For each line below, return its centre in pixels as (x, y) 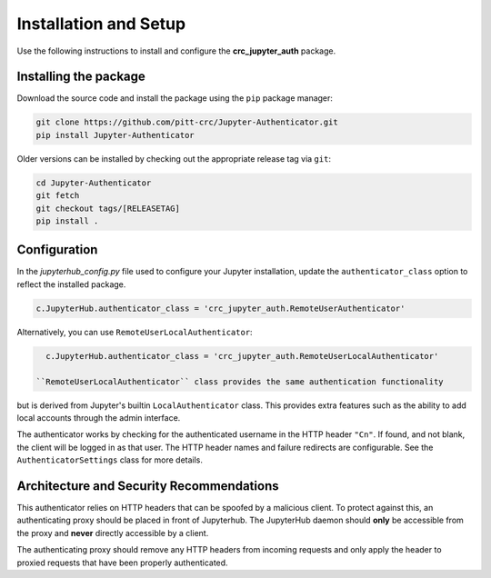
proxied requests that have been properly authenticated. (122, 563)
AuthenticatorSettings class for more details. (110, 460)
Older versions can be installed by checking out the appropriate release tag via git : (174, 158)
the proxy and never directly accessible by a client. (113, 533)
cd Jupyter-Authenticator (94, 183)
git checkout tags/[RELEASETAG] (108, 208)
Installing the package (81, 77)
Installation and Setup (101, 24)
